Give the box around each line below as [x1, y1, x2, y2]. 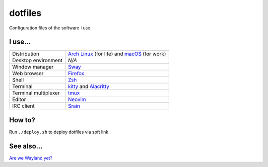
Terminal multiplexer [12, 89, 60, 96]
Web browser [12, 70, 44, 77]
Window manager [12, 64, 54, 71]
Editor [12, 96, 26, 103]
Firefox [67, 70, 84, 77]
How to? [9, 116, 36, 124]
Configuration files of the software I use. [9, 25, 92, 31]
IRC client [12, 102, 35, 109]
